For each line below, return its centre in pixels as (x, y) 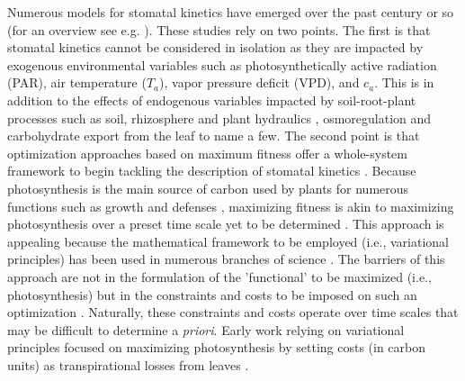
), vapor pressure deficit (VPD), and (259, 82)
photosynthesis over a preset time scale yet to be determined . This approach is (226, 224)
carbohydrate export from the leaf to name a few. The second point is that (214, 136)
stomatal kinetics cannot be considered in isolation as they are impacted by (215, 47)
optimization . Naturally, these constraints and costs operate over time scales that (233, 312)
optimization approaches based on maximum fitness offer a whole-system (207, 153)
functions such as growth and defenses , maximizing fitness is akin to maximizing (231, 206)
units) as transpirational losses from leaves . (128, 364)
